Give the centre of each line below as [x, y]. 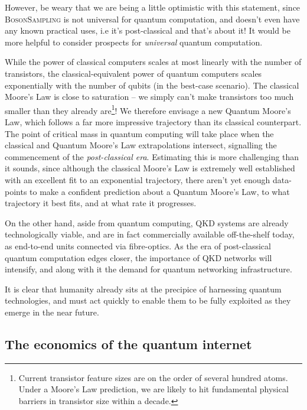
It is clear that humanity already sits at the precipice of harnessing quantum [143, 289]
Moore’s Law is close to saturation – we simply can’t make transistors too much [149, 97]
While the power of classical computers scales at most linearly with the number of [153, 62]
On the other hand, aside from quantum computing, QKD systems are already [147, 222]
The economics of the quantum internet [128, 344]
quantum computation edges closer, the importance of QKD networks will [138, 257]
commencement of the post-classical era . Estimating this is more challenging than [152, 156]
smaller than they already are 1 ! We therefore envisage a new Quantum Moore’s [148, 109]
